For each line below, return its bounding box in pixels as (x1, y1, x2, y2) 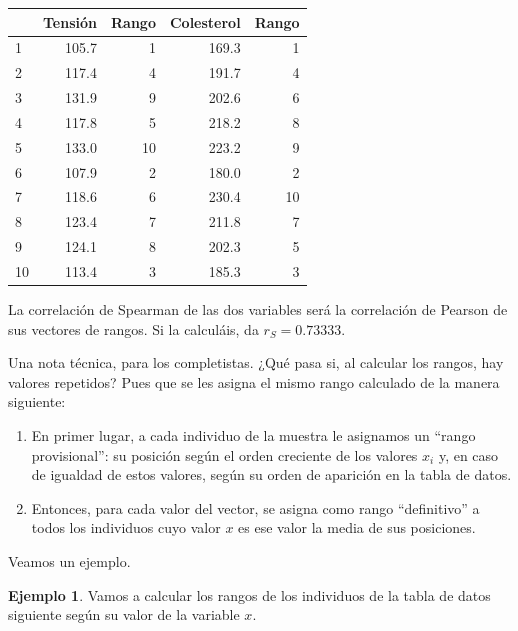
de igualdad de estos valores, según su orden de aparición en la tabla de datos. (31, 464, 512, 485)
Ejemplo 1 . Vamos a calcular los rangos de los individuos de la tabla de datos (8, 584, 491, 605)
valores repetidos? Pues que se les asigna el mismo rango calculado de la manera (8, 371, 500, 392)
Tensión (43, 11, 97, 32)
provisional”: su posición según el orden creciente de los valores (31, 444, 418, 465)
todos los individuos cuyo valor (31, 517, 221, 538)
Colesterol (169, 11, 241, 32)
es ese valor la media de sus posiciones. (238, 517, 476, 538)
